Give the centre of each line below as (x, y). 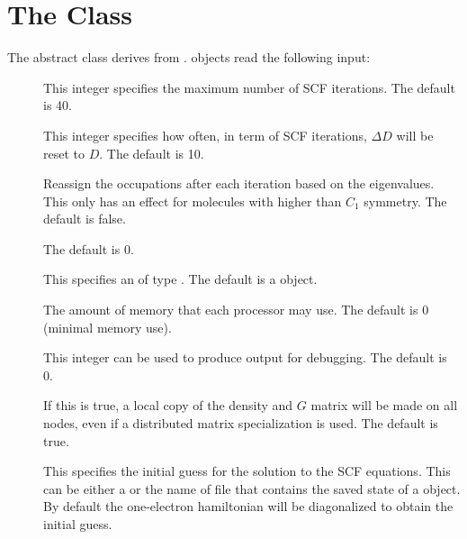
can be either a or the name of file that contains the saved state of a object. (252, 488)
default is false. (85, 219)
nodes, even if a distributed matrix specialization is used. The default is (241, 423)
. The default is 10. (152, 153)
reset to (64, 153)
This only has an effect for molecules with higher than (193, 201)
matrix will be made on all (384, 405)
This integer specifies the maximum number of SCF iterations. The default (249, 87)
